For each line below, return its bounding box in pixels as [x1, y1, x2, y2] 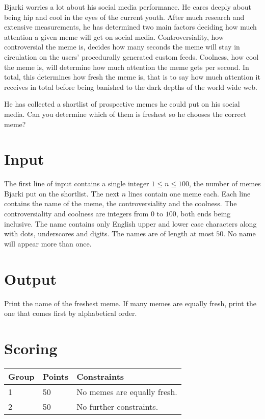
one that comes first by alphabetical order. [4, 308, 137, 318]
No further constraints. [76, 400, 158, 412]
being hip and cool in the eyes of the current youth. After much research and [4, 11, 245, 22]
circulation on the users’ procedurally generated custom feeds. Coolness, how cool [4, 51, 259, 62]
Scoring [4, 337, 58, 358]
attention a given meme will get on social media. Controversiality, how [4, 31, 224, 42]
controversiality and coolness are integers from [4, 208, 149, 219]
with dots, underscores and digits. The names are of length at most [4, 228, 214, 239]
